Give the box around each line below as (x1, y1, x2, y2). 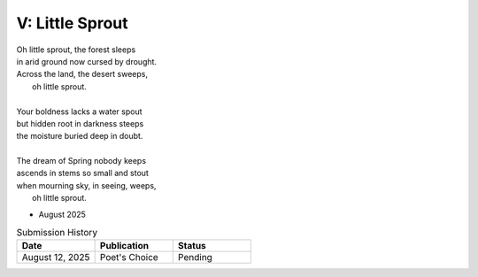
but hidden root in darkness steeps (16, 118, 144, 128)
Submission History (16, 227, 97, 239)
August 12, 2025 (21, 251, 90, 264)
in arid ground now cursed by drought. (16, 56, 158, 66)
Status (177, 240, 207, 252)
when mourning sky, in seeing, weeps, (16, 180, 157, 190)
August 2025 (38, 209, 86, 219)
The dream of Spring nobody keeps (16, 156, 146, 166)
